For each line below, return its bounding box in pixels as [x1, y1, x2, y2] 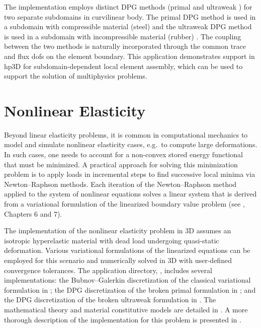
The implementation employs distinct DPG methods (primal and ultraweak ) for [4, 2, 252, 12]
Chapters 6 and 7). [4, 208, 62, 219]
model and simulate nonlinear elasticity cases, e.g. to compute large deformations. [4, 139, 257, 150]
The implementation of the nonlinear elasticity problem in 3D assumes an [4, 225, 231, 236]
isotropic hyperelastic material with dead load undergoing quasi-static [4, 235, 219, 245]
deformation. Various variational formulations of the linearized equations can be [4, 245, 250, 255]
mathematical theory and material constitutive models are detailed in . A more [4, 304, 248, 314]
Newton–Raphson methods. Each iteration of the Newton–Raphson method [4, 178, 237, 189]
